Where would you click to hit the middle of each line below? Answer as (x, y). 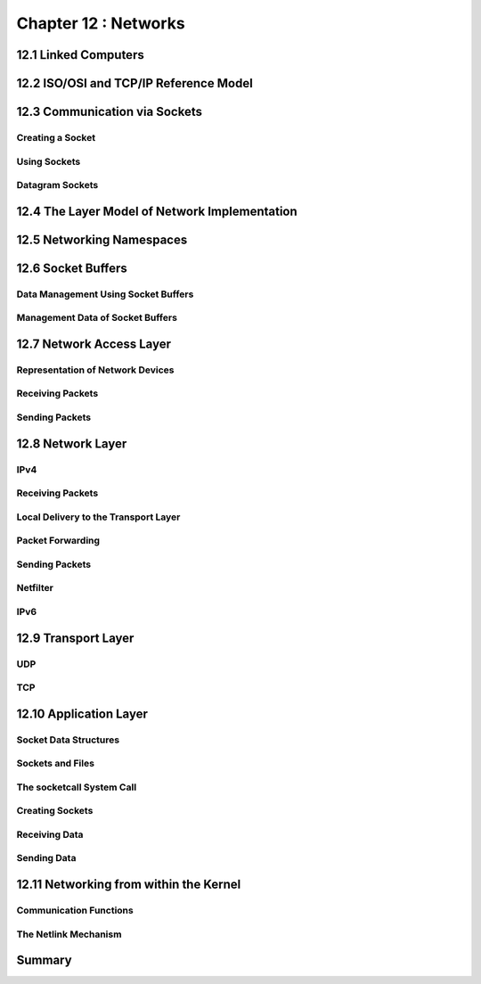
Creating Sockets (55, 811)
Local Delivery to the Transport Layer (98, 517)
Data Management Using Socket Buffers (105, 294)
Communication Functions (75, 911)
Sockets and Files (56, 764)
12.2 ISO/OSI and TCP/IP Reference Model (135, 83)
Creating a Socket (56, 137)
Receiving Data (50, 834)
